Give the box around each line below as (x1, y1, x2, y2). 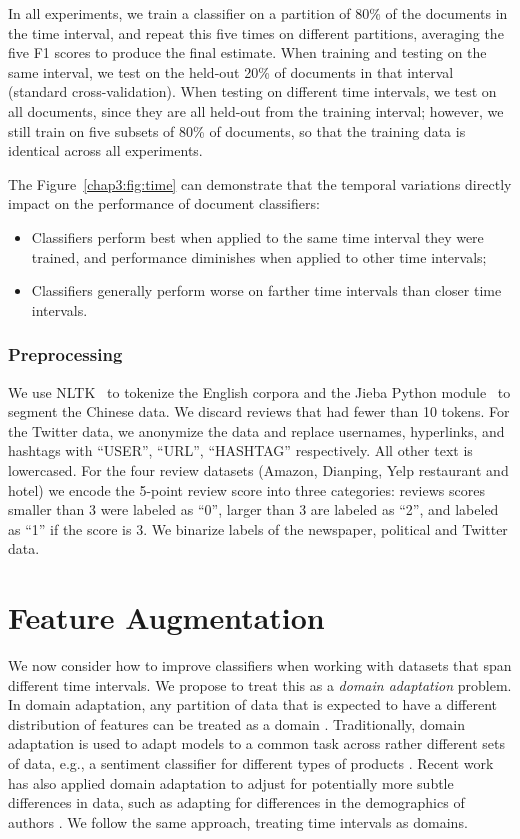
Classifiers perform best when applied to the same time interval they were (31, 226, 484, 247)
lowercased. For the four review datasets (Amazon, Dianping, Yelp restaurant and (8, 459, 509, 480)
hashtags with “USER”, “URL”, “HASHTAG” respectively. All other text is (8, 440, 473, 461)
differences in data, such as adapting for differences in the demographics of (8, 792, 465, 813)
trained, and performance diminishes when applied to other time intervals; (31, 246, 487, 267)
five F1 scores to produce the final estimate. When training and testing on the (8, 42, 487, 63)
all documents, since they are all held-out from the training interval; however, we (8, 100, 504, 121)
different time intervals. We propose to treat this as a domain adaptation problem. (8, 674, 512, 695)
